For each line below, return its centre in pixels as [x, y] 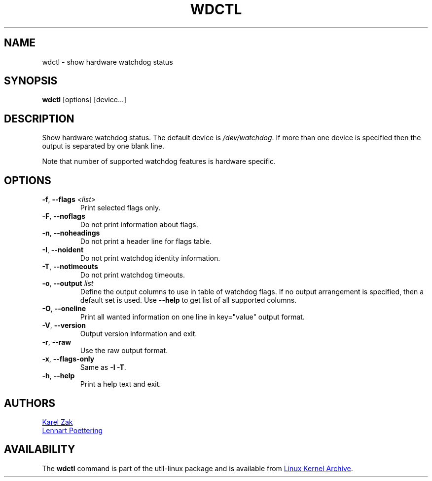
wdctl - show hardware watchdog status [108, 62]
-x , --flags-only [68, 359]
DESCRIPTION [39, 119]
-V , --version [64, 325]
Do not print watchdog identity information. [150, 258]
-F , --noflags [64, 216]
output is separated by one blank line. [103, 146]
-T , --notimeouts [70, 267]
